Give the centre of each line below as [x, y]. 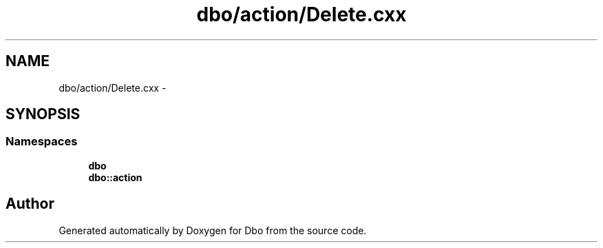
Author [30, 204]
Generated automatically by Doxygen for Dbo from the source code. [213, 230]
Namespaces [42, 142]
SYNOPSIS [43, 114]
